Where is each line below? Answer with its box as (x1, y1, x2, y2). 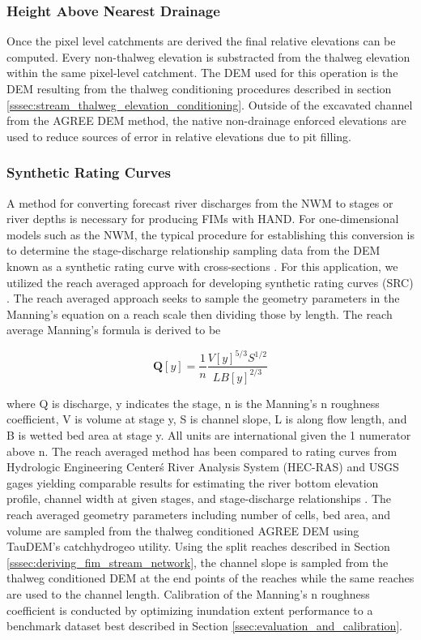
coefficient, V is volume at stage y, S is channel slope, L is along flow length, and (6, 410, 407, 427)
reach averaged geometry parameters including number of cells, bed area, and (6, 506, 391, 522)
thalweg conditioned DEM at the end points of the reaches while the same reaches (6, 569, 415, 586)
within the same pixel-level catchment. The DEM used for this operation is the (6, 64, 398, 81)
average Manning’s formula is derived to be (6, 321, 221, 338)
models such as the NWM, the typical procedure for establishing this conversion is (6, 226, 415, 243)
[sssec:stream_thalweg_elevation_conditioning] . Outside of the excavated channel (6, 96, 413, 113)
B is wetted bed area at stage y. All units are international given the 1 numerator (6, 427, 411, 444)
